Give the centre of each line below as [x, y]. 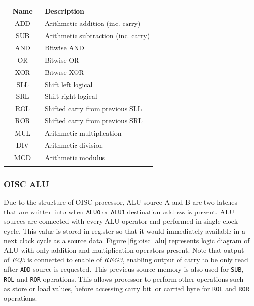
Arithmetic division [74, 145]
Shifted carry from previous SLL [93, 108]
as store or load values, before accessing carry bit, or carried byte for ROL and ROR [127, 288]
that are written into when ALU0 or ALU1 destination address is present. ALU [119, 211]
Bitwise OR [62, 59]
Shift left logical [69, 84]
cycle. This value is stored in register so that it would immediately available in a [125, 231]
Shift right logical [71, 96]
